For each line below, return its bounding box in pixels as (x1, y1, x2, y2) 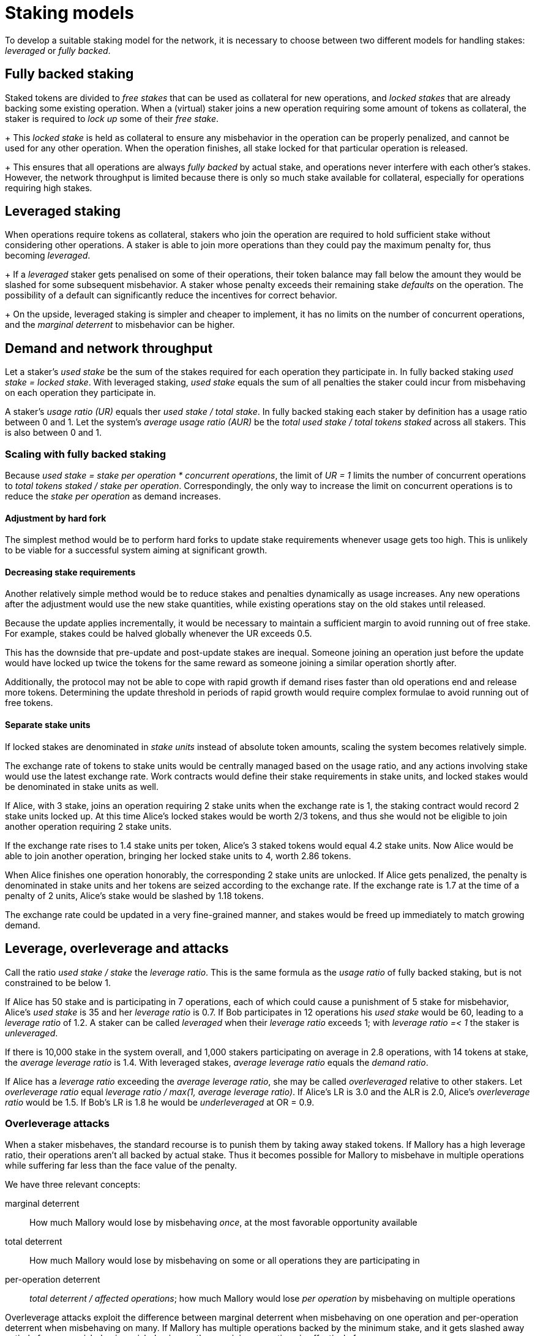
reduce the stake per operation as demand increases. (5, 491, 221, 502)
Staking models (5, 2, 134, 23)
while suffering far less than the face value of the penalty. (5, 1160, 238, 1171)
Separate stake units (5, 719, 91, 731)
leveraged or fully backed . (5, 45, 111, 56)
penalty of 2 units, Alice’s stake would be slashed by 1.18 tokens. (5, 890, 264, 901)
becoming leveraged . (5, 250, 91, 261)
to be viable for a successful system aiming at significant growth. (5, 545, 267, 556)
